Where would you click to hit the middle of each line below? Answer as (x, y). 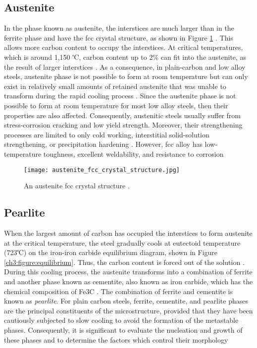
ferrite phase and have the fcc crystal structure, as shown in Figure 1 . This (119, 37)
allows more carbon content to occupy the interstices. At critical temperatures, (124, 47)
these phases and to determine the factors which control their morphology (116, 339)
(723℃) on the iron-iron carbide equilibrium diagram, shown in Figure (111, 252)
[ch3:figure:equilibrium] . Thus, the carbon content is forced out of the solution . (124, 262)
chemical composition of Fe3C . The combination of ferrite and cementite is (119, 291)
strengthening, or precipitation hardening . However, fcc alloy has (103, 144)
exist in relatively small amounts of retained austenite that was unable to (115, 86)
